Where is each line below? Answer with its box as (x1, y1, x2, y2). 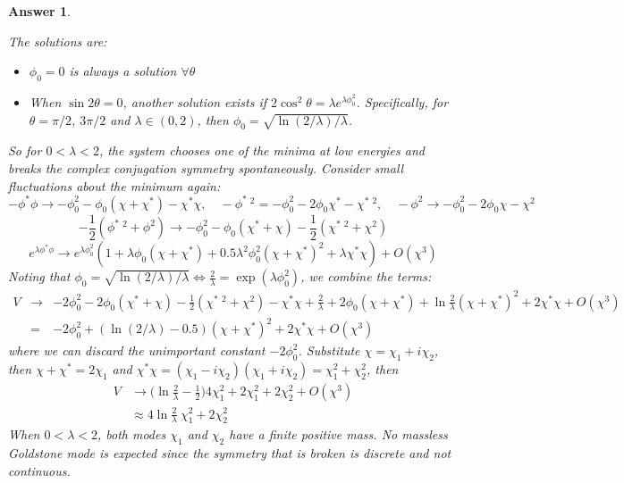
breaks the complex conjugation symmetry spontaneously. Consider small (8, 158, 404, 177)
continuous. (8, 461, 71, 479)
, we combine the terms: (300, 267, 432, 286)
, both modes (97, 425, 166, 444)
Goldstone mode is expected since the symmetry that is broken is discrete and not (8, 444, 451, 462)
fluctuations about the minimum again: (8, 176, 221, 195)
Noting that (8, 267, 71, 286)
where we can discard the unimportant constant (8, 341, 266, 360)
